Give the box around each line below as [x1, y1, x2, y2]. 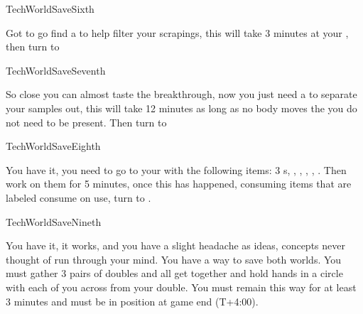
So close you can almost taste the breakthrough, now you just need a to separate [6, 87, 357, 102]
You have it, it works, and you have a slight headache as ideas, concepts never [6, 238, 345, 253]
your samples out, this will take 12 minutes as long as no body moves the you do [6, 100, 357, 115]
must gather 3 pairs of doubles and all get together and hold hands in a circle [6, 266, 343, 281]
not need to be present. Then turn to [6, 114, 167, 129]
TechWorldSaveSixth [6, 1, 94, 16]
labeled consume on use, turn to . [6, 190, 151, 205]
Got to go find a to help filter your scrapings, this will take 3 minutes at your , [6, 25, 349, 40]
